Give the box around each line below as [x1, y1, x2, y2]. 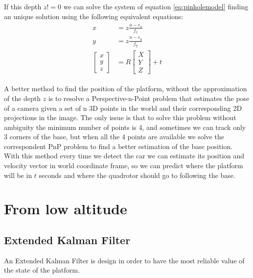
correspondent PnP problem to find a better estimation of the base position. [4, 141, 233, 151]
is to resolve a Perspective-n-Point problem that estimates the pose [48, 93, 250, 103]
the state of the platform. [4, 265, 80, 275]
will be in [4, 170, 32, 180]
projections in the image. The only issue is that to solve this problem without [4, 112, 236, 123]
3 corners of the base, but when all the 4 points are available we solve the [4, 131, 224, 142]
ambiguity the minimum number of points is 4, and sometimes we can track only [4, 122, 246, 132]
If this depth [4, 1, 42, 11]
